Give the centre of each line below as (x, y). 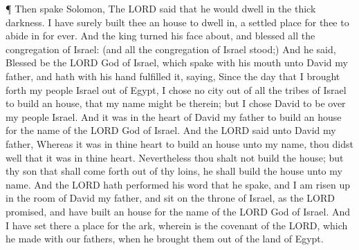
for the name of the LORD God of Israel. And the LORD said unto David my (171, 130)
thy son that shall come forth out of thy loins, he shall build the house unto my (174, 171)
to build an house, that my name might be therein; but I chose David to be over (176, 103)
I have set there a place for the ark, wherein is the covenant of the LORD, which (177, 225)
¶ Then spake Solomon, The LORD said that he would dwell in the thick (161, 8)
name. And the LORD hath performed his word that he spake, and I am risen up (178, 184)
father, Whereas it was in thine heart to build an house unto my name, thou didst (179, 143)
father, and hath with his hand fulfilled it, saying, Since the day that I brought (173, 76)
